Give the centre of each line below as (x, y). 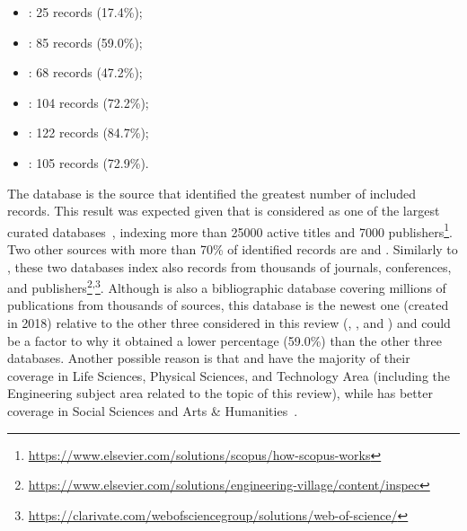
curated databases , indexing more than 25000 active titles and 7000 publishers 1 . (230, 230)
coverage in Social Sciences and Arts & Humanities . (153, 411)
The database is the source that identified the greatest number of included (212, 193)
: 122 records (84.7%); (88, 133)
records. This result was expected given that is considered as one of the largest (224, 211)
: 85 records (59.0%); (85, 42)
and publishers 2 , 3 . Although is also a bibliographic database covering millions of (227, 286)
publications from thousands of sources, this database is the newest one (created (228, 305)
